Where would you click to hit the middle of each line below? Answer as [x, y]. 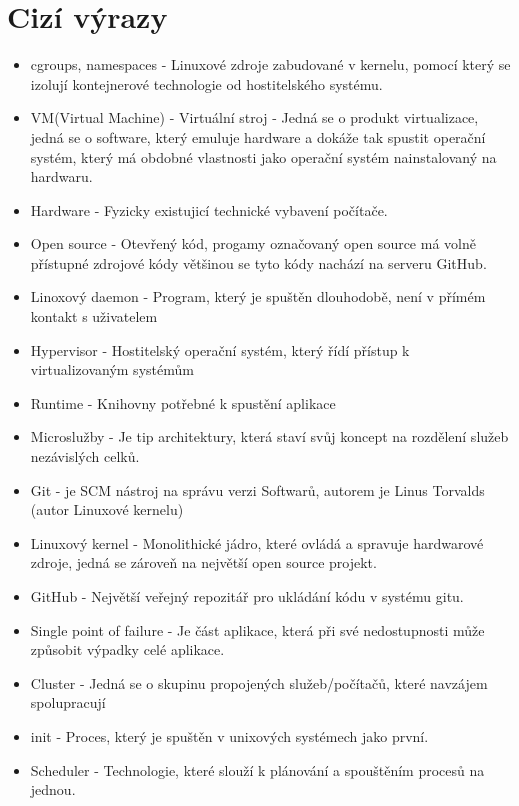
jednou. [53, 789]
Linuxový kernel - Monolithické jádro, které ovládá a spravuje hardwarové [257, 542]
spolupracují [68, 702]
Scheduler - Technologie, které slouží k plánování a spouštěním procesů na [257, 769]
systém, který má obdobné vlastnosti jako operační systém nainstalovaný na [263, 156]
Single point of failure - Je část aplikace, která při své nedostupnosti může [257, 629]
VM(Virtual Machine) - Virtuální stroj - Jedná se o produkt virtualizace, [254, 117]
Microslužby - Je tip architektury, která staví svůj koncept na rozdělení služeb [269, 436]
